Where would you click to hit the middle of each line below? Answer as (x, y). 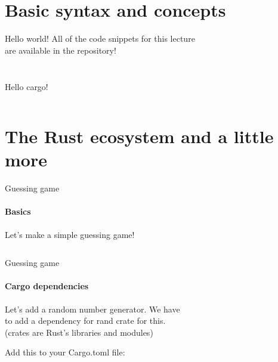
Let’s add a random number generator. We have (92, 309)
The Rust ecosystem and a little (139, 136)
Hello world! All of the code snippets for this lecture (100, 38)
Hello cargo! (27, 87)
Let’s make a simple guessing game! (70, 234)
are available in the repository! (61, 50)
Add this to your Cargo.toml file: (65, 352)
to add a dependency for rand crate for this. (85, 321)
